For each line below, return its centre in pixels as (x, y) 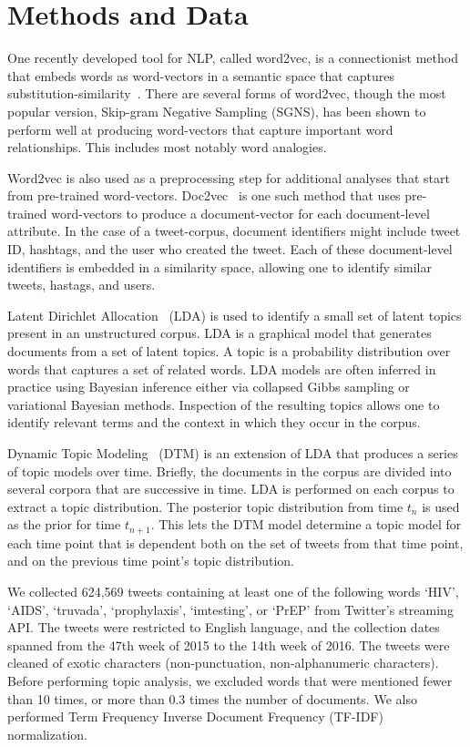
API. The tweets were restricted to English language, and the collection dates (224, 627)
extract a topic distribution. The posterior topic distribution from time (205, 506)
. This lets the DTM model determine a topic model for (306, 524)
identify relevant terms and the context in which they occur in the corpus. (214, 422)
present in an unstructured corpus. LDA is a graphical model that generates (220, 333)
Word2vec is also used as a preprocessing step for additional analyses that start (229, 177)
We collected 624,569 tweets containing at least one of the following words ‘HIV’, (233, 592)
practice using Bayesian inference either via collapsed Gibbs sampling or (209, 387)
